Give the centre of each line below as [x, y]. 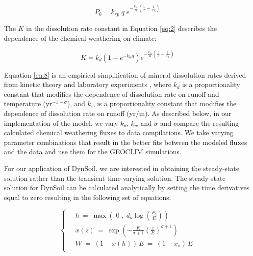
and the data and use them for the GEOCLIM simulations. [93, 152]
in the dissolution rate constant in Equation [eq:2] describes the [122, 28]
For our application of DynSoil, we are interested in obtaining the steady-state [122, 168]
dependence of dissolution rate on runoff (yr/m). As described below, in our [118, 113]
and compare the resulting [200, 123]
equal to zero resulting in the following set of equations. [88, 197]
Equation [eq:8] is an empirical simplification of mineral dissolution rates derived [125, 74]
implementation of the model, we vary [61, 123]
